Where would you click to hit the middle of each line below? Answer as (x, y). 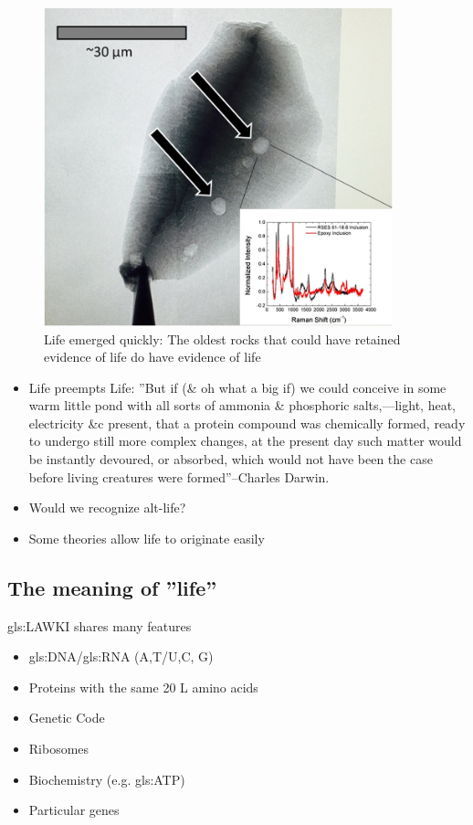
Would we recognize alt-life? (107, 508)
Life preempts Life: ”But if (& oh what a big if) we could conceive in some (237, 387)
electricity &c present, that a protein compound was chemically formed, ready (247, 423)
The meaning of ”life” (112, 587)
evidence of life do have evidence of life (152, 357)
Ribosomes (59, 749)
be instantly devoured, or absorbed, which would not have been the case (231, 459)
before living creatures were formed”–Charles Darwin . (179, 476)
